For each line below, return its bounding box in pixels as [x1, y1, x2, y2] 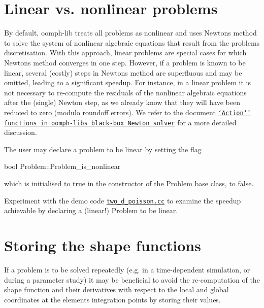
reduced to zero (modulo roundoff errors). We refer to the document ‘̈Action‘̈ [4, 107, 247, 117]
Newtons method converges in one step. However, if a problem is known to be [4, 57, 246, 67]
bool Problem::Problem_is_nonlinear [4, 161, 121, 172]
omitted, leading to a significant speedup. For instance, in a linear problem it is [4, 77, 251, 88]
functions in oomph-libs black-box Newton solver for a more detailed [4, 117, 237, 127]
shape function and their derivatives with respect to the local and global [4, 284, 229, 295]
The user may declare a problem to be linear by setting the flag [4, 144, 202, 154]
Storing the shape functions [4, 235, 201, 255]
